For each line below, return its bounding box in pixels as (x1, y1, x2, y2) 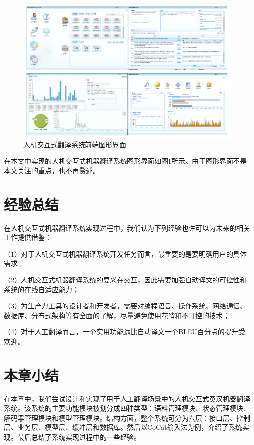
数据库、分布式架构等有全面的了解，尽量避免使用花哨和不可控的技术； (4, 310, 230, 320)
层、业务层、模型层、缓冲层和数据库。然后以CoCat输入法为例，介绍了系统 (4, 422, 242, 432)
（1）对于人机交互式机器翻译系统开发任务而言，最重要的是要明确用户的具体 (4, 248, 247, 258)
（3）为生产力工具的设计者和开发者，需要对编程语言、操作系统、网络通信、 (4, 301, 247, 311)
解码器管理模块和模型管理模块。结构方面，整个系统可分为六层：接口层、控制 (4, 412, 250, 422)
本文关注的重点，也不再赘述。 (4, 165, 100, 175)
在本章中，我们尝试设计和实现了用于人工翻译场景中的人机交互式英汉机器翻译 (4, 393, 250, 403)
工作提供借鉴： (4, 232, 52, 242)
